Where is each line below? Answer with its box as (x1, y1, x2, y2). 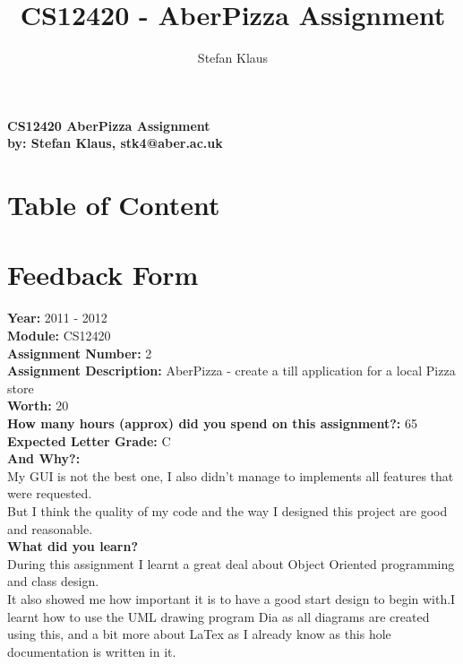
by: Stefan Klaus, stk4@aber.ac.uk (7, 134, 223, 152)
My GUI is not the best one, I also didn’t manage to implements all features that (7, 466, 454, 485)
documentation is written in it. (7, 642, 176, 660)
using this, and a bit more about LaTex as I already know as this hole (7, 625, 391, 643)
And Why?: (7, 449, 81, 468)
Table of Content (7, 186, 220, 223)
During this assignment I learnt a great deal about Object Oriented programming (7, 554, 455, 573)
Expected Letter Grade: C (7, 431, 171, 450)
